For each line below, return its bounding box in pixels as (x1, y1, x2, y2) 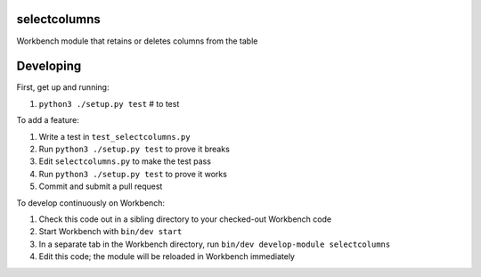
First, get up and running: (16, 82, 110, 93)
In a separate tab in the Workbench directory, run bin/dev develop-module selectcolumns (38, 239, 391, 249)
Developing (16, 59, 82, 74)
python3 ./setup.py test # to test (38, 98, 180, 109)
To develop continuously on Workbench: (16, 197, 165, 208)
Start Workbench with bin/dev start (38, 226, 183, 237)
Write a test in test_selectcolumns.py (38, 131, 191, 142)
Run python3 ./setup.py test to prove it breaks (38, 143, 231, 154)
